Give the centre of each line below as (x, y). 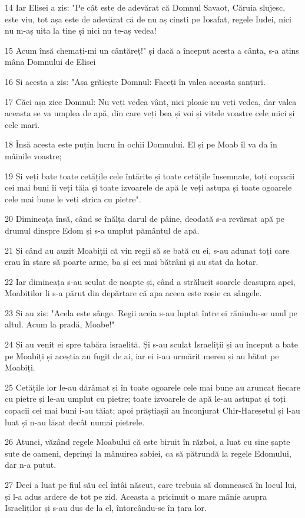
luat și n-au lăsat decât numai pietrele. (75, 422)
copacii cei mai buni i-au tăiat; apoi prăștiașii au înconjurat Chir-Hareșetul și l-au (152, 410)
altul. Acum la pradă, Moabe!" (60, 324)
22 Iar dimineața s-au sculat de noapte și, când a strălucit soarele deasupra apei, (150, 281)
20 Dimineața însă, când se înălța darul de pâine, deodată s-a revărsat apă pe (145, 219)
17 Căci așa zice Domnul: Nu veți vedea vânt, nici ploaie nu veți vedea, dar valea (151, 101)
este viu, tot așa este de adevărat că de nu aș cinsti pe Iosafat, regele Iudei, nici (148, 19)
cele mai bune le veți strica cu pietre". (73, 199)
